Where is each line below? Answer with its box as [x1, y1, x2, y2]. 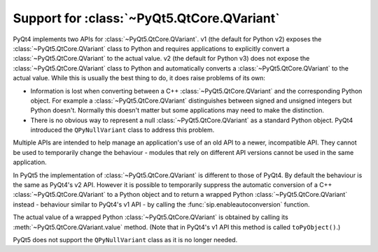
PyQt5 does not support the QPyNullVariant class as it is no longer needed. [13, 235, 238, 244]
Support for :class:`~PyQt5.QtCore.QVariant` [13, 10, 280, 26]
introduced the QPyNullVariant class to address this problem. [30, 126, 215, 134]
